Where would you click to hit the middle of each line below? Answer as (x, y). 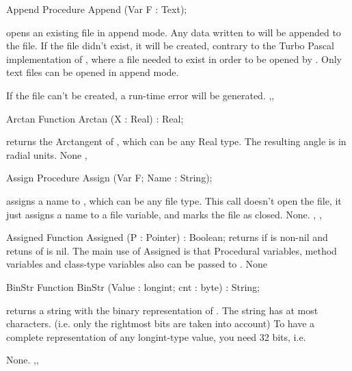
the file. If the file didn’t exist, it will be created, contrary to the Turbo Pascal (171, 46)
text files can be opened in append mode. (93, 72)
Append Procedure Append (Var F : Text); (97, 9)
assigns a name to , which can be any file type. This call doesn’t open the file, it (174, 200)
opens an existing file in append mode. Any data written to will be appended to (174, 32)
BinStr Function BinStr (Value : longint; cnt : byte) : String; (133, 286)
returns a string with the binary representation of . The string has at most (162, 310)
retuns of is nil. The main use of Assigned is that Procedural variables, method (172, 250)
